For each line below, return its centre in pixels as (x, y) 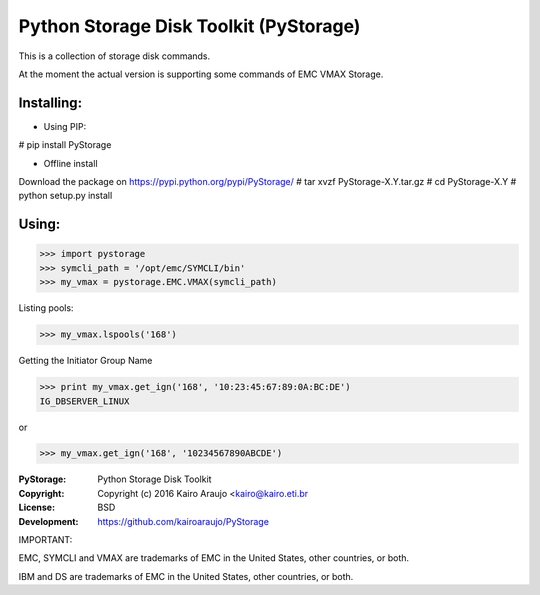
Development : (48, 521)
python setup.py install (65, 196)
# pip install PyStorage (65, 145)
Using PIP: (65, 126)
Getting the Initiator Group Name (85, 361)
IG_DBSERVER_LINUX (84, 401)
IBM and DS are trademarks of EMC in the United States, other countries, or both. (186, 576)
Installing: (50, 102)
